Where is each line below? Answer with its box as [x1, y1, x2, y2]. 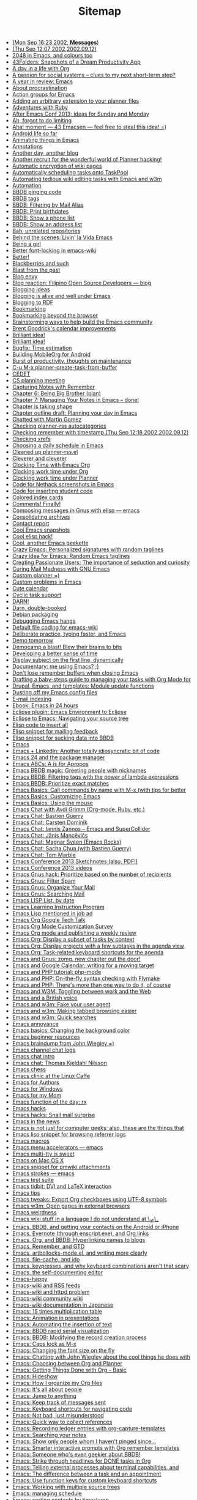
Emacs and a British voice [12, 994, 78, 1001]
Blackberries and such [12, 260, 69, 267]
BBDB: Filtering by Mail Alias [12, 201, 84, 209]
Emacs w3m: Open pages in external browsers [12, 1202, 130, 1209]
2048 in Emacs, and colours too [12, 52, 93, 59]
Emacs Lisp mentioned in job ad [12, 910, 93, 917]
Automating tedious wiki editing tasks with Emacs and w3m [12, 176, 162, 183]
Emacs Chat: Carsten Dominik [12, 819, 87, 826]
